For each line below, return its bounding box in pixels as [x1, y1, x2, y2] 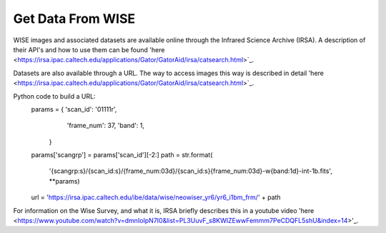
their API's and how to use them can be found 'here [13, 45, 165, 54]
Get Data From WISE [13, 11, 136, 26]
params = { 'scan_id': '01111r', [31, 104, 117, 114]
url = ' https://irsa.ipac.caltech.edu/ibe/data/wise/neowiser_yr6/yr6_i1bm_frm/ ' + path [31, 193, 282, 202]
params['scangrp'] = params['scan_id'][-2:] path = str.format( [31, 151, 213, 159]
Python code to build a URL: [13, 91, 96, 100]
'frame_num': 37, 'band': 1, [66, 122, 145, 130]
